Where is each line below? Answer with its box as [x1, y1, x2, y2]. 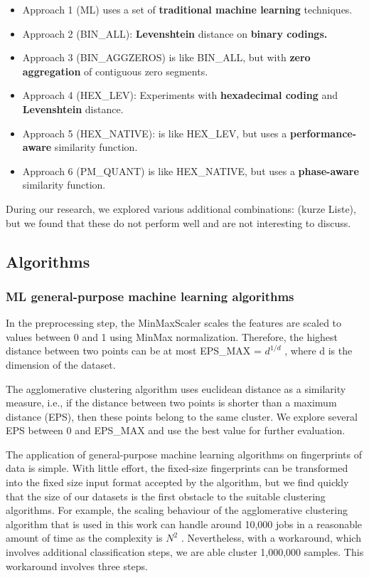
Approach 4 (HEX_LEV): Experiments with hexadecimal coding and [22, 88, 338, 103]
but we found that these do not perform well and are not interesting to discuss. [6, 215, 351, 230]
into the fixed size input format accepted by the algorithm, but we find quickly [6, 475, 349, 490]
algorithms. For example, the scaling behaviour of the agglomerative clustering [6, 503, 348, 517]
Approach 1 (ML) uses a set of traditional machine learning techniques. [22, 2, 353, 16]
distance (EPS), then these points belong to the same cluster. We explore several [6, 409, 358, 424]
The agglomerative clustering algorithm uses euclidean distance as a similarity [6, 381, 346, 396]
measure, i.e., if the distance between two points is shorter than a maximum [6, 395, 337, 410]
